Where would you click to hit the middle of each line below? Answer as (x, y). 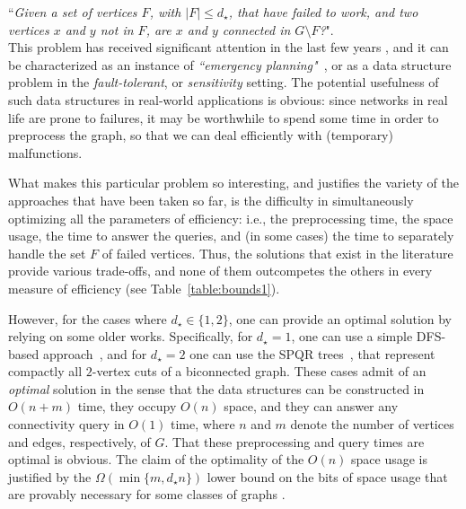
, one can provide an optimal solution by (340, 318)
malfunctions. (45, 152)
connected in (256, 29)
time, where (203, 424)
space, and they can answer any (311, 406)
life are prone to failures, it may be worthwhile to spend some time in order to (224, 117)
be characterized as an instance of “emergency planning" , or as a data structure (230, 64)
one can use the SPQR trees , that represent (312, 353)
